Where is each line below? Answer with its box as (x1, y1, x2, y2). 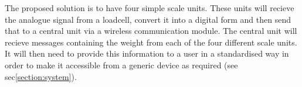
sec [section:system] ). (5, 70, 77, 82)
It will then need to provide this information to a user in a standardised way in (5, 47, 289, 60)
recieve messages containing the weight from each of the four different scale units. (5, 36, 297, 48)
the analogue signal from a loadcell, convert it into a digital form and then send (5, 13, 291, 25)
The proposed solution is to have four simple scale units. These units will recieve (5, 2, 294, 13)
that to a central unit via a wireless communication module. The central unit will (5, 25, 297, 37)
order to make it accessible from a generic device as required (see (5, 58, 238, 71)
